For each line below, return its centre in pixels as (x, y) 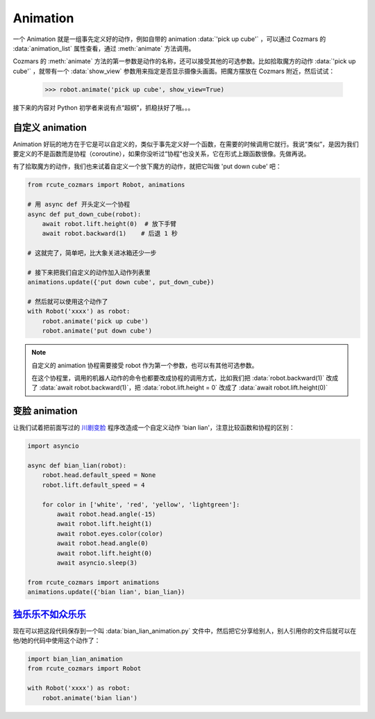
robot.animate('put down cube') (97, 331)
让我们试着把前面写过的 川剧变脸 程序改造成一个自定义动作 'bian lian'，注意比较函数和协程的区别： (154, 428)
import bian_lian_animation (75, 659)
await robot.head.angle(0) (102, 543)
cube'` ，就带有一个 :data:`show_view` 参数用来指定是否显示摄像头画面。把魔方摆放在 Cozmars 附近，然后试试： (174, 71)
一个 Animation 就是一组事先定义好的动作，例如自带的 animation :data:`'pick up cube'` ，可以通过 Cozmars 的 (169, 39)
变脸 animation (45, 411)
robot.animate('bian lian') (90, 698)
